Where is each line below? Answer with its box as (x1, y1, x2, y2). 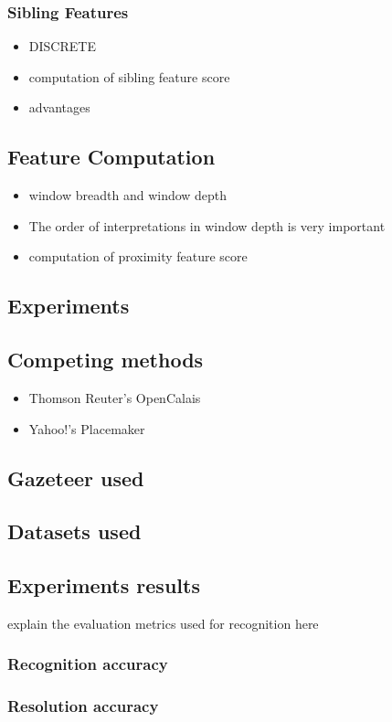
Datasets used (7, 517, 142, 546)
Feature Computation (7, 143, 216, 171)
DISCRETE (28, 37, 96, 56)
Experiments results (7, 571, 200, 600)
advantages (28, 98, 90, 117)
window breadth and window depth (28, 186, 228, 205)
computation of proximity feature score (28, 247, 248, 266)
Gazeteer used (7, 463, 144, 492)
